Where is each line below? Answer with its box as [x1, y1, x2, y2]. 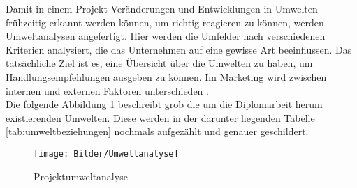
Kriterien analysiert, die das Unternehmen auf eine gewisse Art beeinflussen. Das [6, 42, 352, 56]
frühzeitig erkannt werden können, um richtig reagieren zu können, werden [6, 15, 324, 29]
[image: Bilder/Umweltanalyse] [34, 148, 179, 159]
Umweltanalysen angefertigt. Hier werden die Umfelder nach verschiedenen [6, 29, 326, 43]
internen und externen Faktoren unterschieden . [6, 83, 209, 97]
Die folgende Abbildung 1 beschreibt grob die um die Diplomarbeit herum [6, 97, 323, 111]
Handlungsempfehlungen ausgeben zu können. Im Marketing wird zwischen [6, 69, 327, 84]
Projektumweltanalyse [34, 169, 128, 183]
